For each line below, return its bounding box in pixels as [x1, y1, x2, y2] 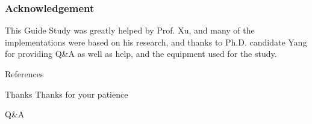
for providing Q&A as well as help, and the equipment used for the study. [5, 47, 277, 60]
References [5, 68, 44, 80]
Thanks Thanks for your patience [5, 87, 128, 100]
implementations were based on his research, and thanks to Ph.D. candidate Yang [5, 35, 307, 48]
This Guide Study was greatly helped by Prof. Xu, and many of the [5, 24, 255, 37]
